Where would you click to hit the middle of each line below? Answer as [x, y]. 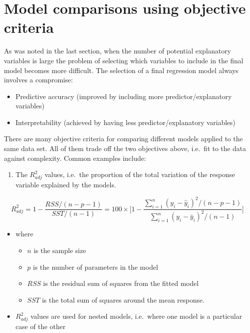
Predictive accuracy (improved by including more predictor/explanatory [124, 96]
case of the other [40, 326]
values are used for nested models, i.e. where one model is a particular [136, 316]
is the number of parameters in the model [96, 267]
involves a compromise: [38, 80]
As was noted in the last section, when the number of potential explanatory [118, 51]
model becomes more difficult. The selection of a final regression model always [121, 70]
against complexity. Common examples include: [75, 158]
